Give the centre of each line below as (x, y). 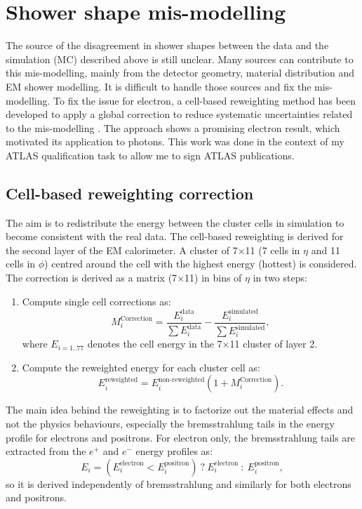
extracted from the (46, 451)
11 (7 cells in (273, 250)
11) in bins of (213, 278)
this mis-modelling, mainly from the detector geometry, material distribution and (180, 73)
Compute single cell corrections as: (96, 301)
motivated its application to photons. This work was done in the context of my (175, 141)
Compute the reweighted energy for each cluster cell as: (141, 367)
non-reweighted (181, 379)
